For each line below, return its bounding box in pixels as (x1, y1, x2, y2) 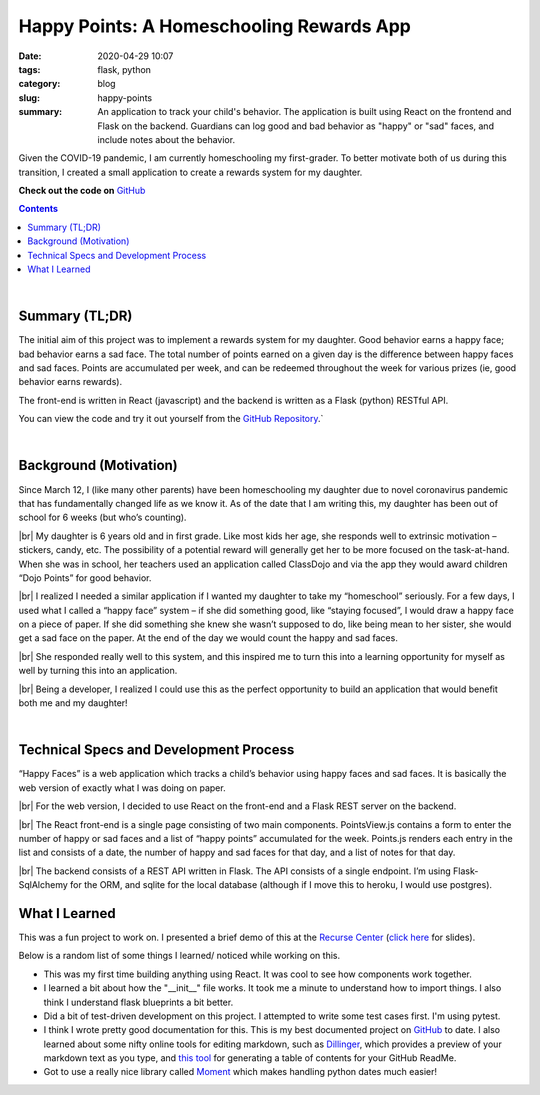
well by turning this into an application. (18, 665, 178, 677)
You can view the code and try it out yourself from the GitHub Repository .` (18, 413, 324, 425)
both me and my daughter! (18, 697, 129, 709)
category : (18, 78, 61, 90)
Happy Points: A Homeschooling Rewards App (18, 15, 412, 37)
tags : (18, 63, 41, 75)
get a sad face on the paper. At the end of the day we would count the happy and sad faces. (18, 632, 399, 644)
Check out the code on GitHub (18, 185, 146, 197)
